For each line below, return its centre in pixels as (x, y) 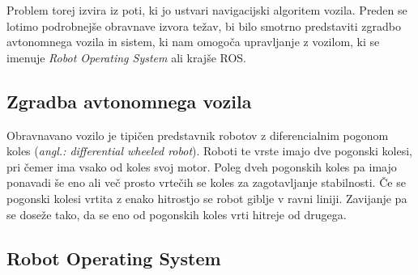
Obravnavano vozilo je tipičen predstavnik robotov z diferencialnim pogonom (198, 135)
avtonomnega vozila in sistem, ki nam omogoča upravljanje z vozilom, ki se (193, 42)
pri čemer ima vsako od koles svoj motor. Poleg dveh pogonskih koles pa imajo (202, 166)
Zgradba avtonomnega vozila (129, 101)
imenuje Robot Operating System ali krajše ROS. (127, 57)
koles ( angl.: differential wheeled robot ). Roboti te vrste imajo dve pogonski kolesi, (209, 151)
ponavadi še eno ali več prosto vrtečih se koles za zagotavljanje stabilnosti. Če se (206, 182)
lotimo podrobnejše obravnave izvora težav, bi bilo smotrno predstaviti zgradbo (204, 25)
